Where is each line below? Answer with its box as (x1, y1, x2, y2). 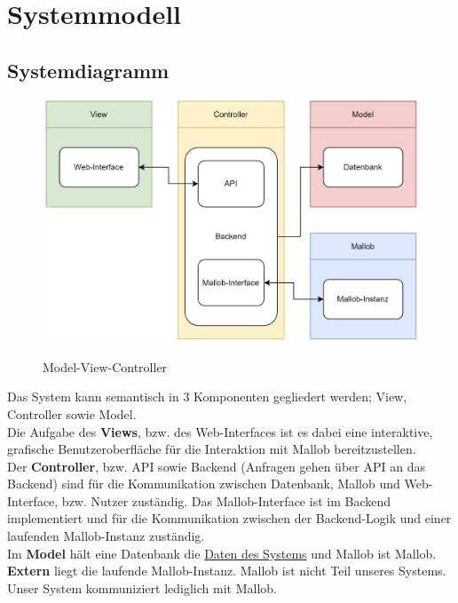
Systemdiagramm (7, 56, 170, 83)
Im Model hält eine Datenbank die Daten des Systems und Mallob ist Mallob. (7, 543, 437, 562)
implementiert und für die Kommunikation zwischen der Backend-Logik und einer (7, 509, 452, 528)
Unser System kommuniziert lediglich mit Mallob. (7, 578, 277, 597)
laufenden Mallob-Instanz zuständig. (7, 527, 205, 545)
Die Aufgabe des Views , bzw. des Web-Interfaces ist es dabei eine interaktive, (7, 422, 433, 440)
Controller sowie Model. (7, 404, 137, 423)
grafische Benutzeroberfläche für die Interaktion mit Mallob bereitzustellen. (7, 440, 416, 458)
